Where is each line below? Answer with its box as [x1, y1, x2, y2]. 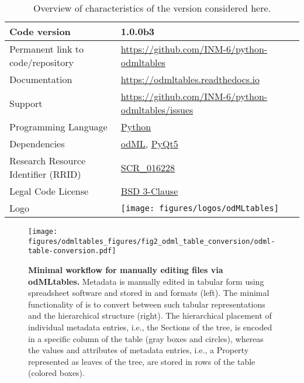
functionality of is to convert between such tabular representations [28, 298, 265, 310]
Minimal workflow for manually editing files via [28, 263, 223, 275]
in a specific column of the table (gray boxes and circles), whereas [28, 332, 264, 344]
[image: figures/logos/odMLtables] [120, 203, 279, 213]
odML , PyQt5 [120, 137, 178, 150]
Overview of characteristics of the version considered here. [33, 1, 271, 15]
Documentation [9, 73, 72, 86]
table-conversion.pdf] [28, 247, 116, 256]
